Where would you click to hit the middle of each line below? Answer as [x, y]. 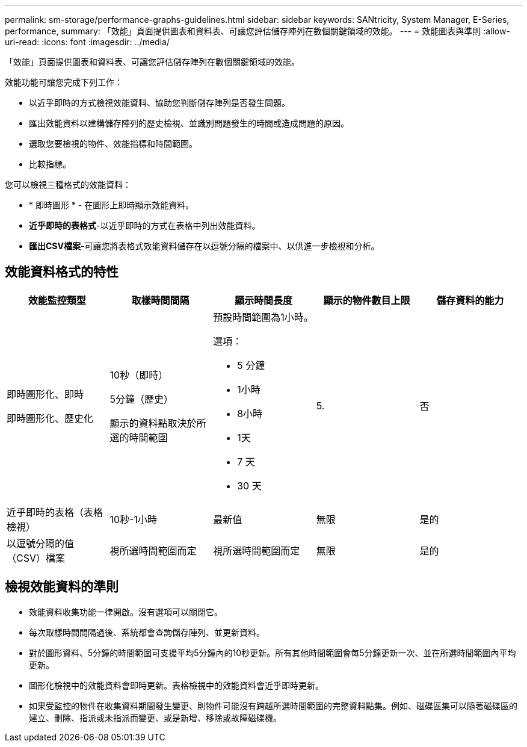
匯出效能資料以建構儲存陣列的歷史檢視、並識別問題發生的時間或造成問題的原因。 [189, 123]
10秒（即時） [139, 375]
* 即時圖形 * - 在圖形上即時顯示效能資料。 [112, 205]
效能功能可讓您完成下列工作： [64, 82]
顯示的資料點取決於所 [158, 423]
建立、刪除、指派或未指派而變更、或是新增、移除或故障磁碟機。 [155, 718]
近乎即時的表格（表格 [55, 512]
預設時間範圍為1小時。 [263, 317]
